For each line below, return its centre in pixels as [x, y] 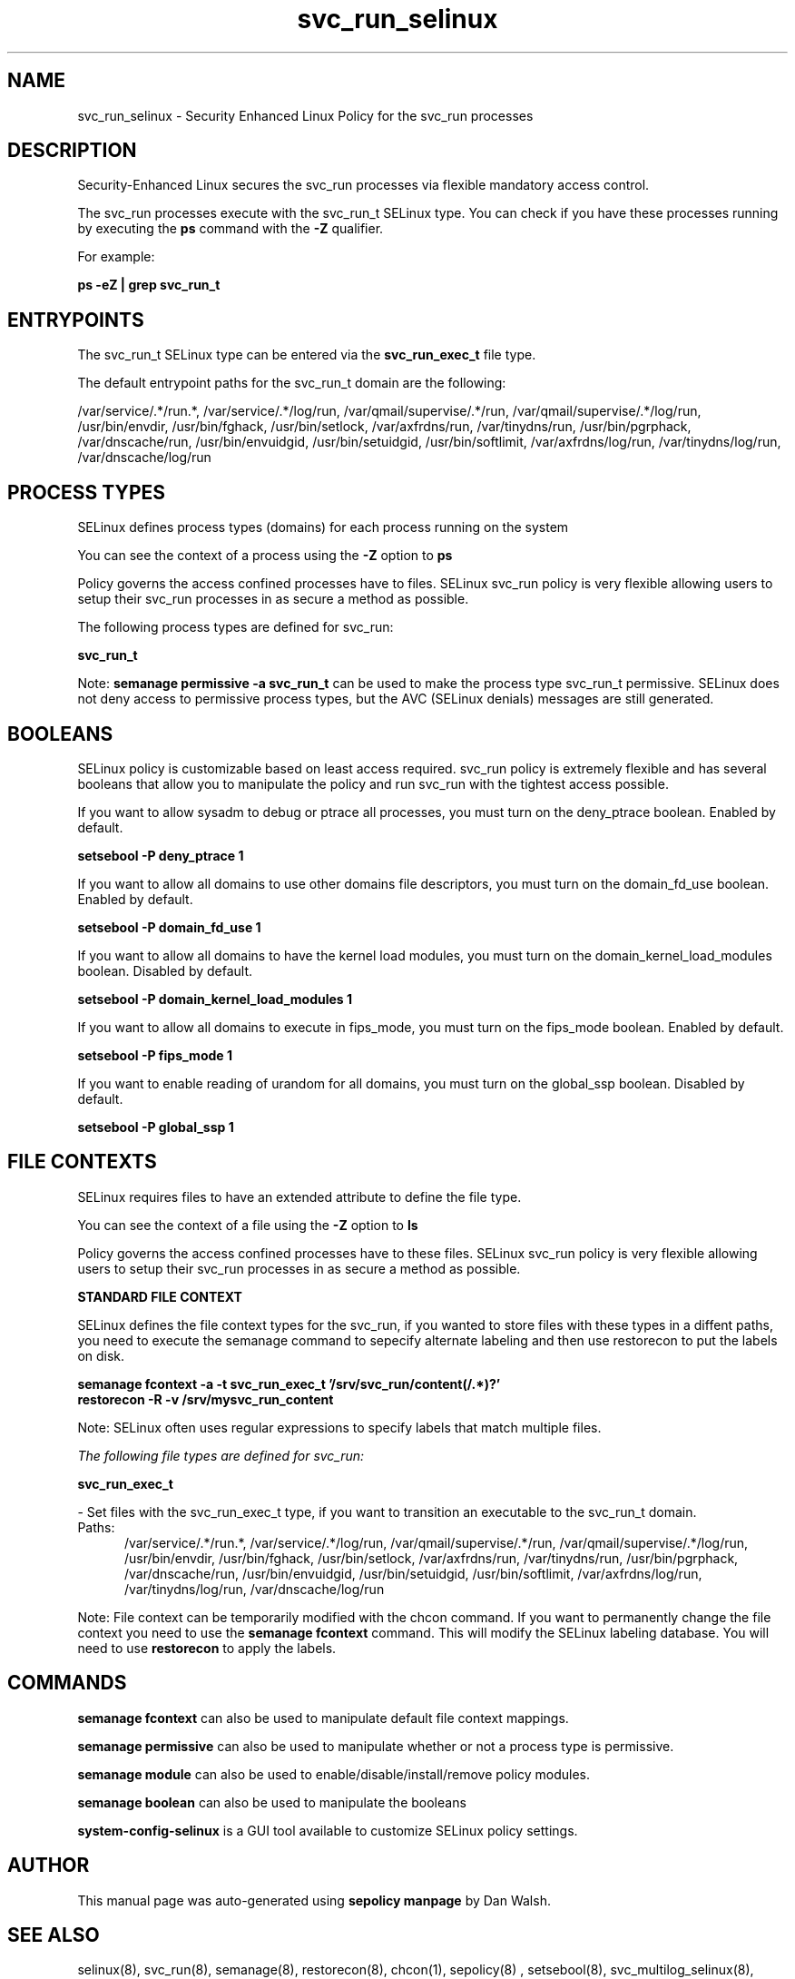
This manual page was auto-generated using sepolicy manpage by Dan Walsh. [314, 1900]
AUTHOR [49, 1866]
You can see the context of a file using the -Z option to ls [248, 1225]
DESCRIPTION [72, 151]
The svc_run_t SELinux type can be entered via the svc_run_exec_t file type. [307, 355]
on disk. [101, 1355]
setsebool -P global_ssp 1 [156, 1127]
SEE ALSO [54, 1935]
